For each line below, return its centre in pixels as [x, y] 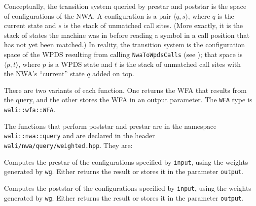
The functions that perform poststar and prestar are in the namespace [110, 126]
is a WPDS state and [80, 64]
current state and [30, 25]
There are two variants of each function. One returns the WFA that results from [125, 90]
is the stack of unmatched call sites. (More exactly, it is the [153, 25]
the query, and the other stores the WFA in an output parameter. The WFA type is [128, 100]
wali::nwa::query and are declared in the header [79, 135]
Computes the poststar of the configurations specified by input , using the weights [128, 188]
